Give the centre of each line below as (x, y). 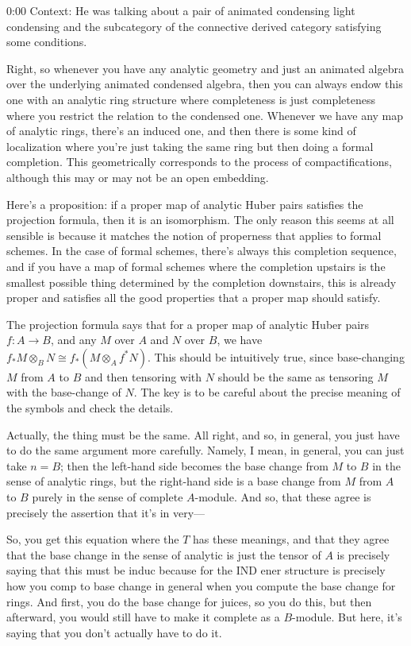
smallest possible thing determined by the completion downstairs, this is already (202, 282)
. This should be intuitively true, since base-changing (276, 356)
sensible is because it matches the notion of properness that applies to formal (194, 235)
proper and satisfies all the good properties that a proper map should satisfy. (194, 298)
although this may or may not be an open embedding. (138, 177)
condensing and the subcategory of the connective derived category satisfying (194, 26)
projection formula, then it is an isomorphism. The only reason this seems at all (200, 220)
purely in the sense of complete (108, 497)
